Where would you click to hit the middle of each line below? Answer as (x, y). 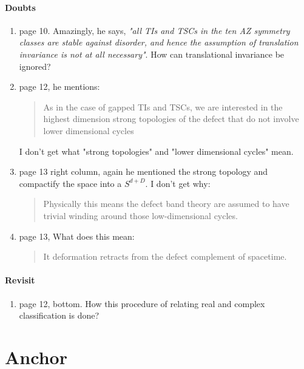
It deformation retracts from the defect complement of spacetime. (165, 256)
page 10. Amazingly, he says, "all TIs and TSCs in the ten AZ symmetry (154, 30)
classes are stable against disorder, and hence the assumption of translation (159, 42)
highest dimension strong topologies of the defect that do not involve (171, 119)
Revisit (20, 280)
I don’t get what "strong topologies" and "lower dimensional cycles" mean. (156, 151)
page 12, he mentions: (59, 86)
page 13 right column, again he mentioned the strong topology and (144, 171)
